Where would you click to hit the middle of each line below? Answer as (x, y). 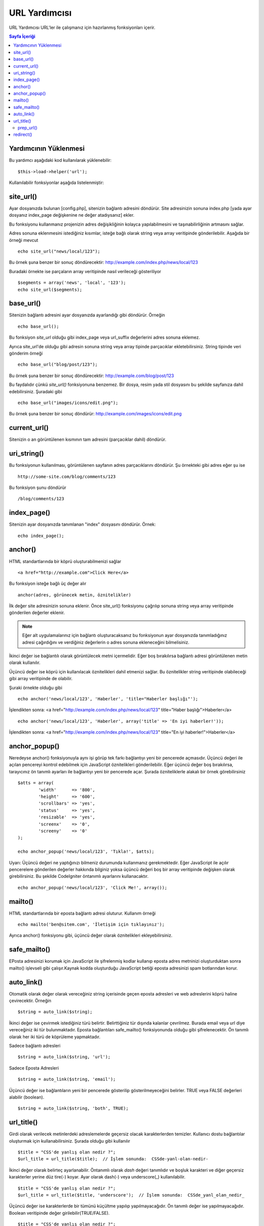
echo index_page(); (41, 536)
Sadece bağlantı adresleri (35, 1046)
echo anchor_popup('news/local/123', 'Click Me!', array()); (92, 887)
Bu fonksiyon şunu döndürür (38, 487)
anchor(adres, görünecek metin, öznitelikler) (75, 595)
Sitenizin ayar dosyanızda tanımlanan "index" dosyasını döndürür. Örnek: (82, 524)
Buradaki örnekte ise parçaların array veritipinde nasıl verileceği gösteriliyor (85, 271)
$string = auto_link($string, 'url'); (64, 1057)
